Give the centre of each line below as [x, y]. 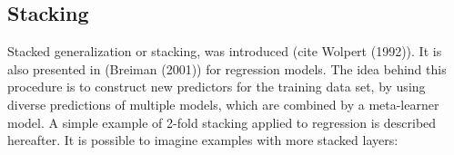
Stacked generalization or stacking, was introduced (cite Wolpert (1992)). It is [225, 51]
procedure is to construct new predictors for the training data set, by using [217, 87]
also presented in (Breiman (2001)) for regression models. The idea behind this [227, 68]
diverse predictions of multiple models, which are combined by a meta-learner [223, 104]
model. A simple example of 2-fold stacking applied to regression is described [222, 122]
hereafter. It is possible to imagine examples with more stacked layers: [203, 140]
